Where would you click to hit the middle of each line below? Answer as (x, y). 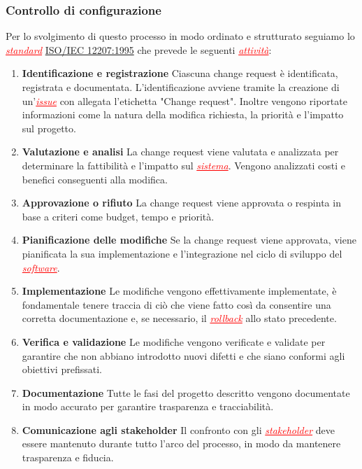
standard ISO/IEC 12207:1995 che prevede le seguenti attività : (139, 49)
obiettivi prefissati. (62, 369)
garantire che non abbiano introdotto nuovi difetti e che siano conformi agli (183, 355)
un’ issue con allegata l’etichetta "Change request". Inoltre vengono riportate (184, 100)
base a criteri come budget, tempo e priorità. (118, 216)
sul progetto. (49, 128)
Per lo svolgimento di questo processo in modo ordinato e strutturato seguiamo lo (180, 36)
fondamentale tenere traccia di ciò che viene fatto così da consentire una (176, 304)
